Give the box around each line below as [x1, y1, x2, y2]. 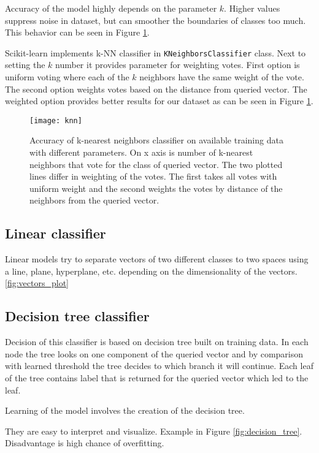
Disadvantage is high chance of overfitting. [5, 436, 164, 449]
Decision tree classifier [5, 306, 150, 325]
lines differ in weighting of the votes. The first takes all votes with [29, 170, 277, 183]
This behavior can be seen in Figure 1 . [5, 26, 150, 39]
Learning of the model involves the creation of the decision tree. [5, 404, 245, 417]
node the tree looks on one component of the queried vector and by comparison [5, 347, 304, 360]
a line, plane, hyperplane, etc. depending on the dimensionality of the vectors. [5, 264, 298, 277]
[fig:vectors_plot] [5, 276, 69, 289]
